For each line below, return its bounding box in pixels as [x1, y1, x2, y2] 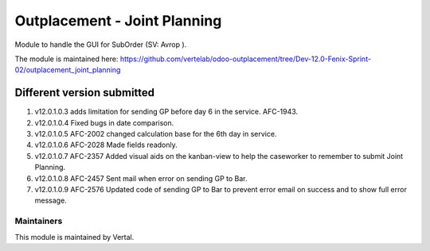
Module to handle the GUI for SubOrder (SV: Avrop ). [14, 40, 187, 49]
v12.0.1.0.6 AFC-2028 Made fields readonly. [34, 140, 178, 150]
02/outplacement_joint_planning [14, 65, 121, 75]
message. [34, 195, 67, 206]
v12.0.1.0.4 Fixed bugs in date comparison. [34, 118, 174, 127]
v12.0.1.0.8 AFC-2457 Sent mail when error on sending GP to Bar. [34, 173, 248, 183]
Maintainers [14, 215, 63, 226]
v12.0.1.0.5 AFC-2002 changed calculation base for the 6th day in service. [34, 129, 277, 139]
